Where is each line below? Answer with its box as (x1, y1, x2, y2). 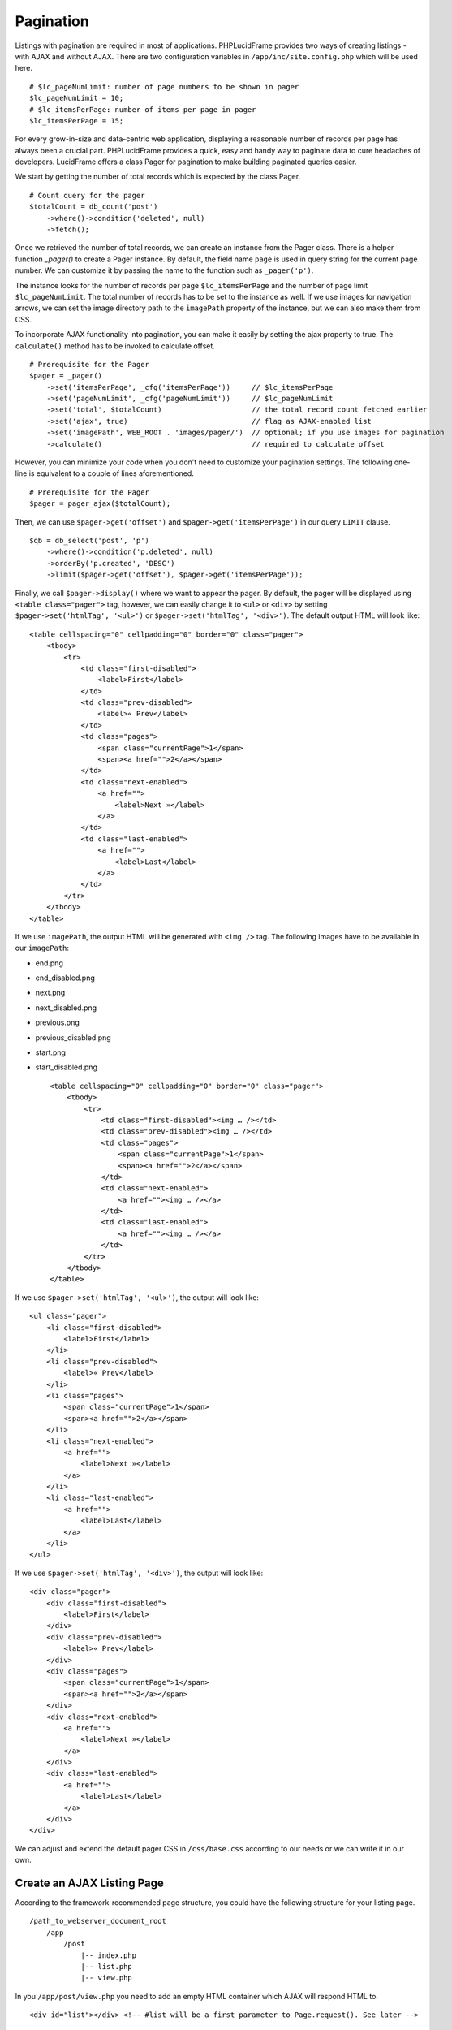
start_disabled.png (35, 1062, 97, 1072)
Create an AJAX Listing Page (15, 1877, 164, 1890)
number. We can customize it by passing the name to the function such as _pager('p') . (15, 266, 314, 275)
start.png (35, 1047, 67, 1057)
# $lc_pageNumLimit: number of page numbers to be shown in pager (29, 82, 299, 91)
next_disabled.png (35, 1003, 97, 1013)
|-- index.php (80, 1950, 137, 1960)
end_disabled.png (35, 973, 95, 983)
